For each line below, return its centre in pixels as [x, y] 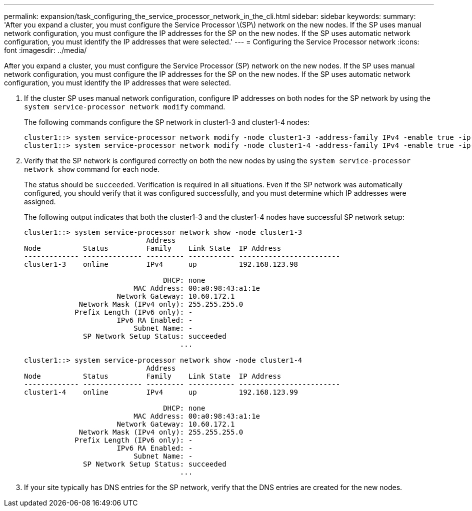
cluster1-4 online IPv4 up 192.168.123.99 [161, 392]
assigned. [40, 202]
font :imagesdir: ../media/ [45, 50]
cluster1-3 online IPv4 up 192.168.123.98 [161, 264]
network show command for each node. [92, 169]
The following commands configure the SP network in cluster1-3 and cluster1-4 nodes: [167, 122]
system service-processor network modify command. [125, 107]
